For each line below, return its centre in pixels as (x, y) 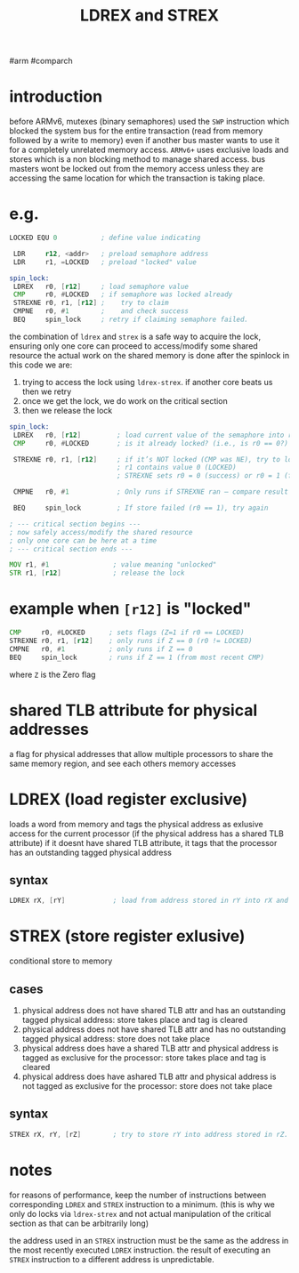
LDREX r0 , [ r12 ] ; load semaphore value (101, 286)
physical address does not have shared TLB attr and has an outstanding (154, 1010)
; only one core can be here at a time (83, 540)
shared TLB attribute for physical (133, 710)
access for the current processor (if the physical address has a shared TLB (147, 834)
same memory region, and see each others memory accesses (123, 763)
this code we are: (41, 365)
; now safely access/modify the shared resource (101, 532)
